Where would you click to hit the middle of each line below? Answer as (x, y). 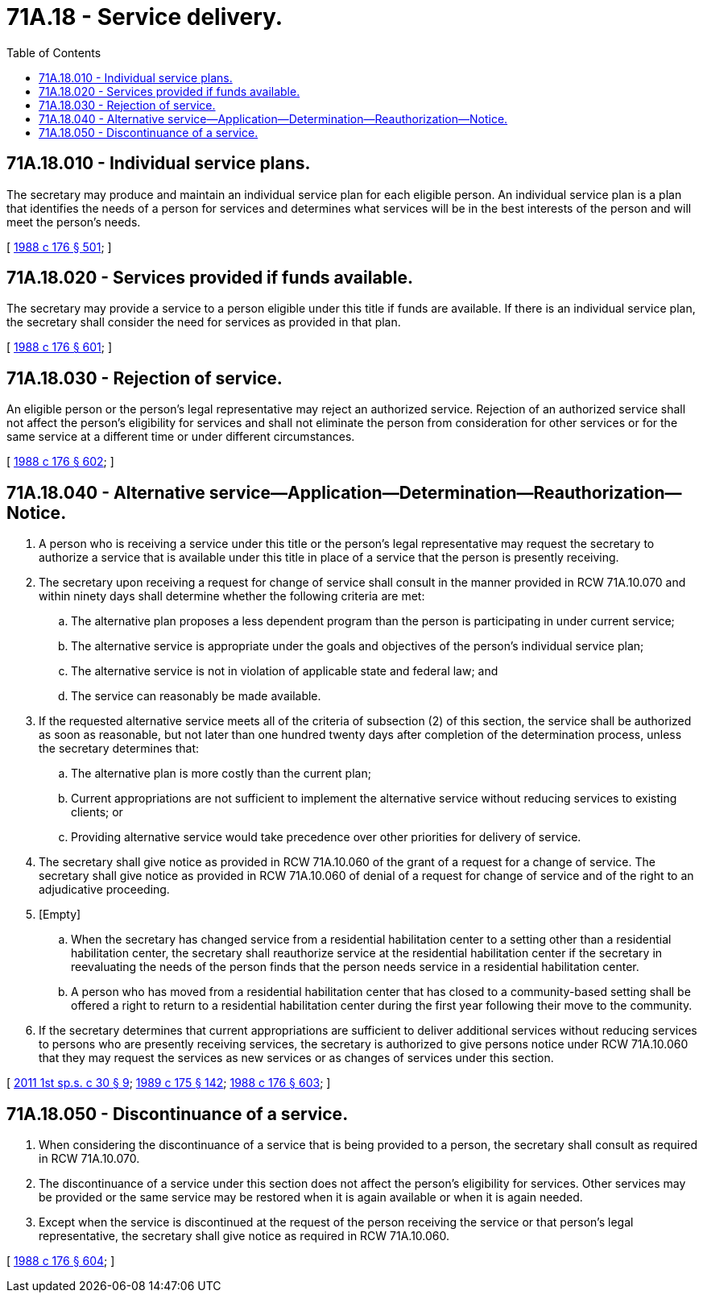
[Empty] (60, 915)
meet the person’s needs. (74, 222)
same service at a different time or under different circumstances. (181, 437)
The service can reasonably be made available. (196, 696)
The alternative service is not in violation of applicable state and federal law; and (285, 671)
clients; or (97, 812)
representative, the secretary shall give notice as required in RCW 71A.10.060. (244, 1235)
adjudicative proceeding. (104, 890)
